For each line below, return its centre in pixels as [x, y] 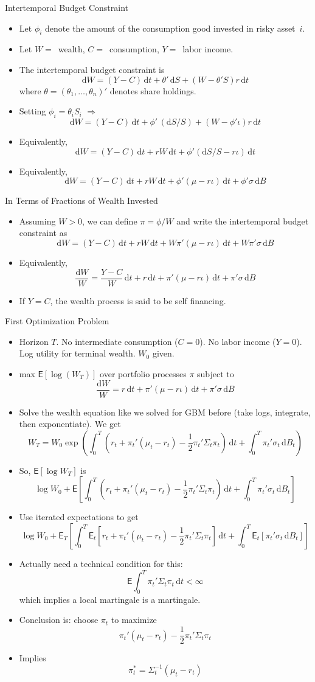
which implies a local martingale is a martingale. [110, 599]
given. [163, 353]
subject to [216, 373]
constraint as [43, 233]
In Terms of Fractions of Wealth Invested [81, 200]
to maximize [134, 620]
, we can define [110, 221]
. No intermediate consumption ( [117, 341]
